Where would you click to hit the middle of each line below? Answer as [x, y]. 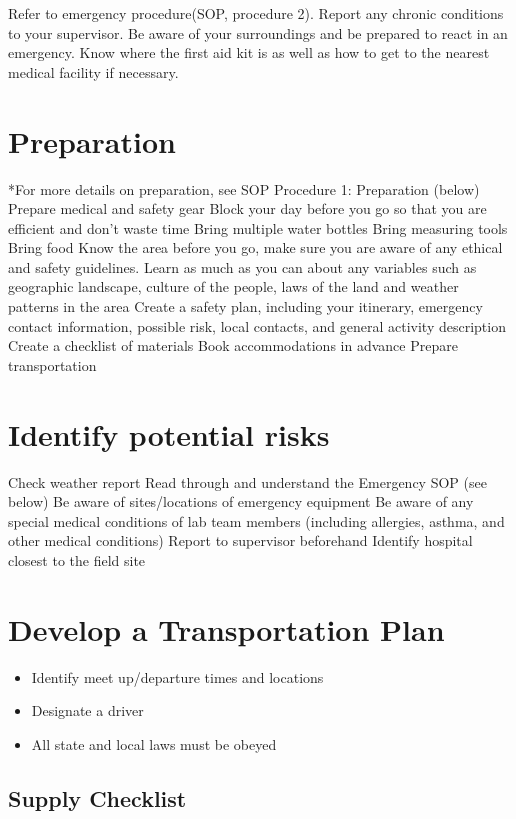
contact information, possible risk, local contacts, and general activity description [257, 325]
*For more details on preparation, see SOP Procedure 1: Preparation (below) [244, 188]
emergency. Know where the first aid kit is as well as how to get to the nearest [249, 52]
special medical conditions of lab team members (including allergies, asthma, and [256, 520]
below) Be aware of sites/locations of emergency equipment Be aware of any [241, 501]
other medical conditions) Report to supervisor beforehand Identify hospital [240, 540]
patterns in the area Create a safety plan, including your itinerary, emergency [245, 306]
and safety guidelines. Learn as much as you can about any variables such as [242, 266]
